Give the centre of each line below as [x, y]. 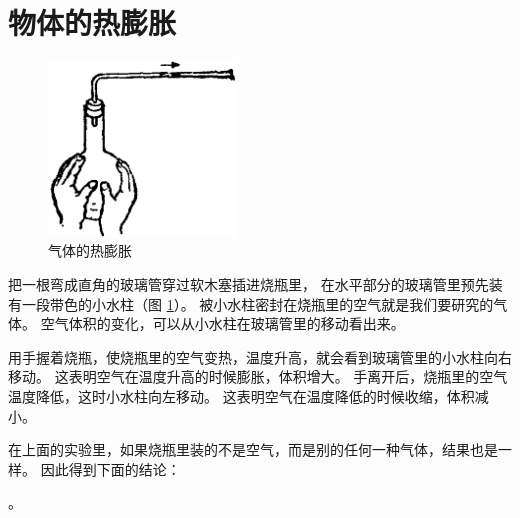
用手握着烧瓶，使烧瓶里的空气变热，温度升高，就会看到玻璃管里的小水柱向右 [260, 356]
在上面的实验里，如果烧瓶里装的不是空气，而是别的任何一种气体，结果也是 [253, 449]
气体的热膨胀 [90, 250]
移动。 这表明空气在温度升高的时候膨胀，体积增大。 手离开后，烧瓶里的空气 [258, 376]
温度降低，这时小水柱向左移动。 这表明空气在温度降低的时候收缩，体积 [241, 395]
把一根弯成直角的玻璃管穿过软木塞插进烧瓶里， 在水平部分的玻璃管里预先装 [255, 284]
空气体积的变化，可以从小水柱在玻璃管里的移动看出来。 [222, 323]
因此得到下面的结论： [110, 468]
